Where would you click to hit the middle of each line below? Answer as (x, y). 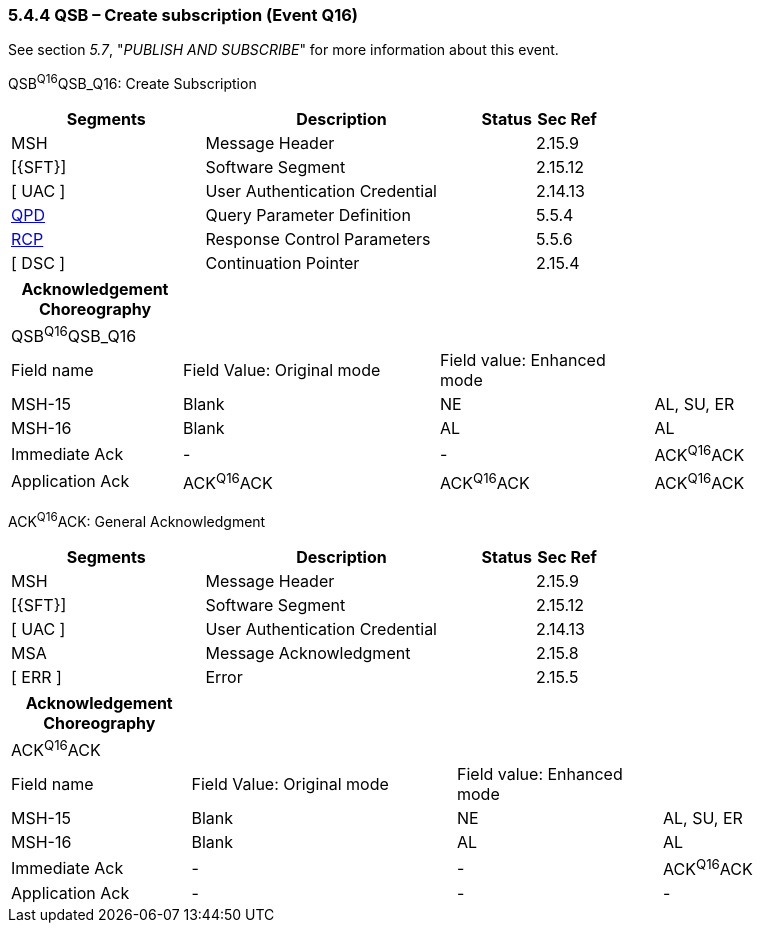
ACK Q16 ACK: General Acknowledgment (137, 520)
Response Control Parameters (318, 239)
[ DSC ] (38, 263)
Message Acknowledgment (308, 652)
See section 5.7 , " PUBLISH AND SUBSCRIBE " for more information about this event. (283, 50)
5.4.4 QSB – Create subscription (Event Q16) (183, 15)
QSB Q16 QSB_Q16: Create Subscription (132, 82)
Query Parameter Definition (308, 215)
